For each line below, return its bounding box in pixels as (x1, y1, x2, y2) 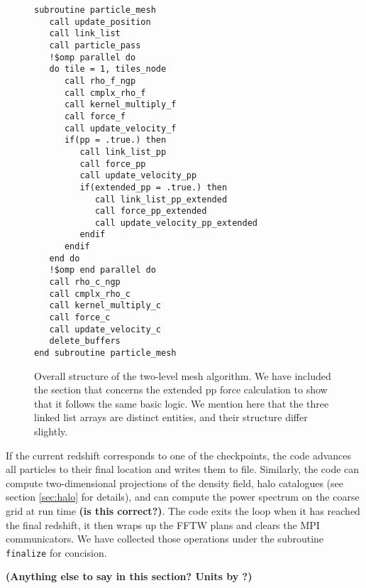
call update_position (49, 16, 151, 27)
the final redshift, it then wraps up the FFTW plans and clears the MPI (6, 517, 320, 532)
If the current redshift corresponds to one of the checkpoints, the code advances (6, 447, 352, 462)
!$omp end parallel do (49, 265, 156, 276)
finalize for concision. (6, 545, 107, 560)
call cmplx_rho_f (64, 87, 146, 98)
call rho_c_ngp (49, 277, 121, 288)
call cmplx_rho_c (49, 288, 131, 299)
